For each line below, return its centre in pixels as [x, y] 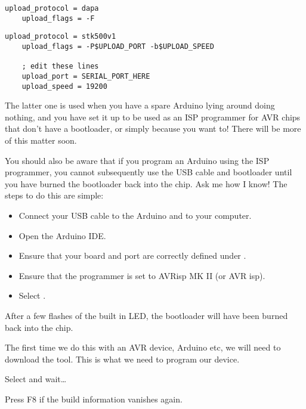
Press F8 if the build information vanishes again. [94, 399]
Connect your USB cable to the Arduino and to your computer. [135, 215]
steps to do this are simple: [54, 195]
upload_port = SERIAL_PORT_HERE [86, 76]
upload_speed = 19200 [64, 86]
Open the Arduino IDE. [62, 235]
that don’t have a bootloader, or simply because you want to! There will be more [153, 128]
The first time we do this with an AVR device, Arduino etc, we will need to [143, 347]
